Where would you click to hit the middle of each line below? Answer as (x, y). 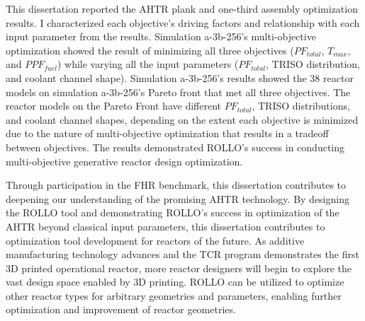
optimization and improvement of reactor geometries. (121, 309)
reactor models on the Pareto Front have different (113, 106)
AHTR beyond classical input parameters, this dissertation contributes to (165, 226)
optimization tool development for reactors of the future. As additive (155, 240)
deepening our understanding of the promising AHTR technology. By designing (178, 198)
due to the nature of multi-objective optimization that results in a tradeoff (167, 133)
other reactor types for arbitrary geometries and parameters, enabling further (174, 295)
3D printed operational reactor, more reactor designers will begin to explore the (179, 268)
